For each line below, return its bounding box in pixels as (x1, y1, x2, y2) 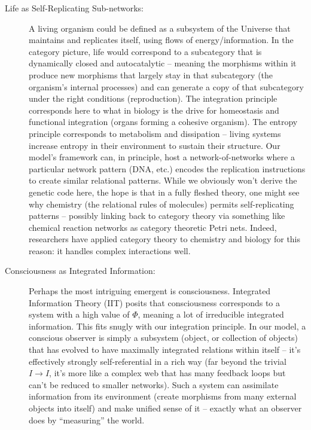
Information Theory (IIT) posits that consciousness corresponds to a (29, 296, 280, 309)
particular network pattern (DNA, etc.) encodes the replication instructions (29, 162, 306, 175)
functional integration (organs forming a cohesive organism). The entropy (29, 115, 298, 128)
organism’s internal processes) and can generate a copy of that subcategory (29, 80, 304, 93)
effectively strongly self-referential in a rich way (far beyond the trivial (29, 355, 286, 367)
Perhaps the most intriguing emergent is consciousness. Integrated (29, 285, 271, 297)
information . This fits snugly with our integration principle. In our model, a (29, 319, 306, 332)
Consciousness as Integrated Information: (5, 264, 155, 277)
